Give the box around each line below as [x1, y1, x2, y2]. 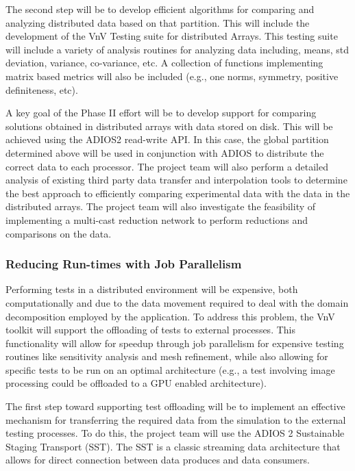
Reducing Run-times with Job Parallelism [5, 255, 242, 272]
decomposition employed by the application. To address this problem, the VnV [5, 309, 335, 323]
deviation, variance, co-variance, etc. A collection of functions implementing [5, 55, 323, 70]
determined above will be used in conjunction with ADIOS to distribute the [5, 145, 324, 160]
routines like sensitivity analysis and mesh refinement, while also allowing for [5, 349, 328, 364]
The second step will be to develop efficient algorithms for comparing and [5, 2, 315, 16]
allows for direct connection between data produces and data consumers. [5, 453, 310, 467]
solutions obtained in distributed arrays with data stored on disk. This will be [5, 118, 333, 133]
